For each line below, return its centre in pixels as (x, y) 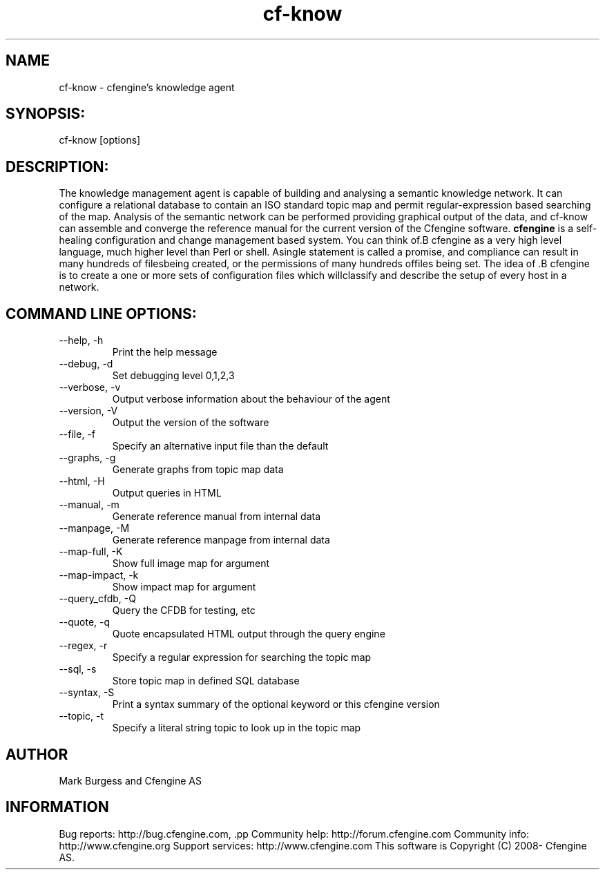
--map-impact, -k (99, 575)
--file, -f (77, 434)
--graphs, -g (87, 458)
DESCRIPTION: (57, 166)
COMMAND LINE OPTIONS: (101, 314)
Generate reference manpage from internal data (221, 540)
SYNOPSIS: (46, 114)
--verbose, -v (90, 387)
